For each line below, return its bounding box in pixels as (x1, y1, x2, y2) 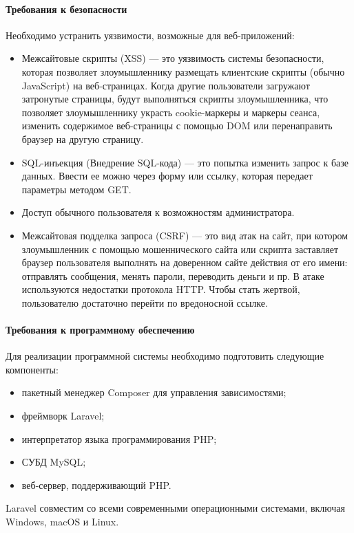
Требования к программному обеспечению (6, 323, 195, 337)
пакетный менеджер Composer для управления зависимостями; (21, 385, 287, 400)
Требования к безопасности (6, 1, 127, 16)
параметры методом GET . (21, 182, 132, 196)
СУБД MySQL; (21, 455, 86, 469)
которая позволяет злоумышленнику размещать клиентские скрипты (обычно (21, 64, 345, 78)
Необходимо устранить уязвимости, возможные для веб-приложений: (6, 28, 295, 42)
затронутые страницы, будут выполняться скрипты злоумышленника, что (21, 91, 329, 106)
